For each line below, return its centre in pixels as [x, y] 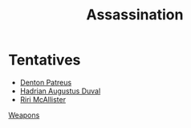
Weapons [24, 115]
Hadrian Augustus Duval [60, 91]
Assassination [135, 15]
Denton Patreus [46, 82]
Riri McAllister [43, 99]
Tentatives [45, 60]
